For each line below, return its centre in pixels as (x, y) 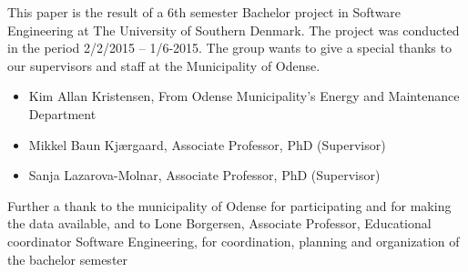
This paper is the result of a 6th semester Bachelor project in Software (204, 12)
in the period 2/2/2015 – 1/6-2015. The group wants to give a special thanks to (229, 48)
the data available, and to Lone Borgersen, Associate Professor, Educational (219, 223)
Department (62, 113)
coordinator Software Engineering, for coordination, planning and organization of (234, 241)
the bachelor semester (68, 259)
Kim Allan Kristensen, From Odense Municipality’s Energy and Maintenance (244, 96)
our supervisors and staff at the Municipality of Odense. (164, 65)
